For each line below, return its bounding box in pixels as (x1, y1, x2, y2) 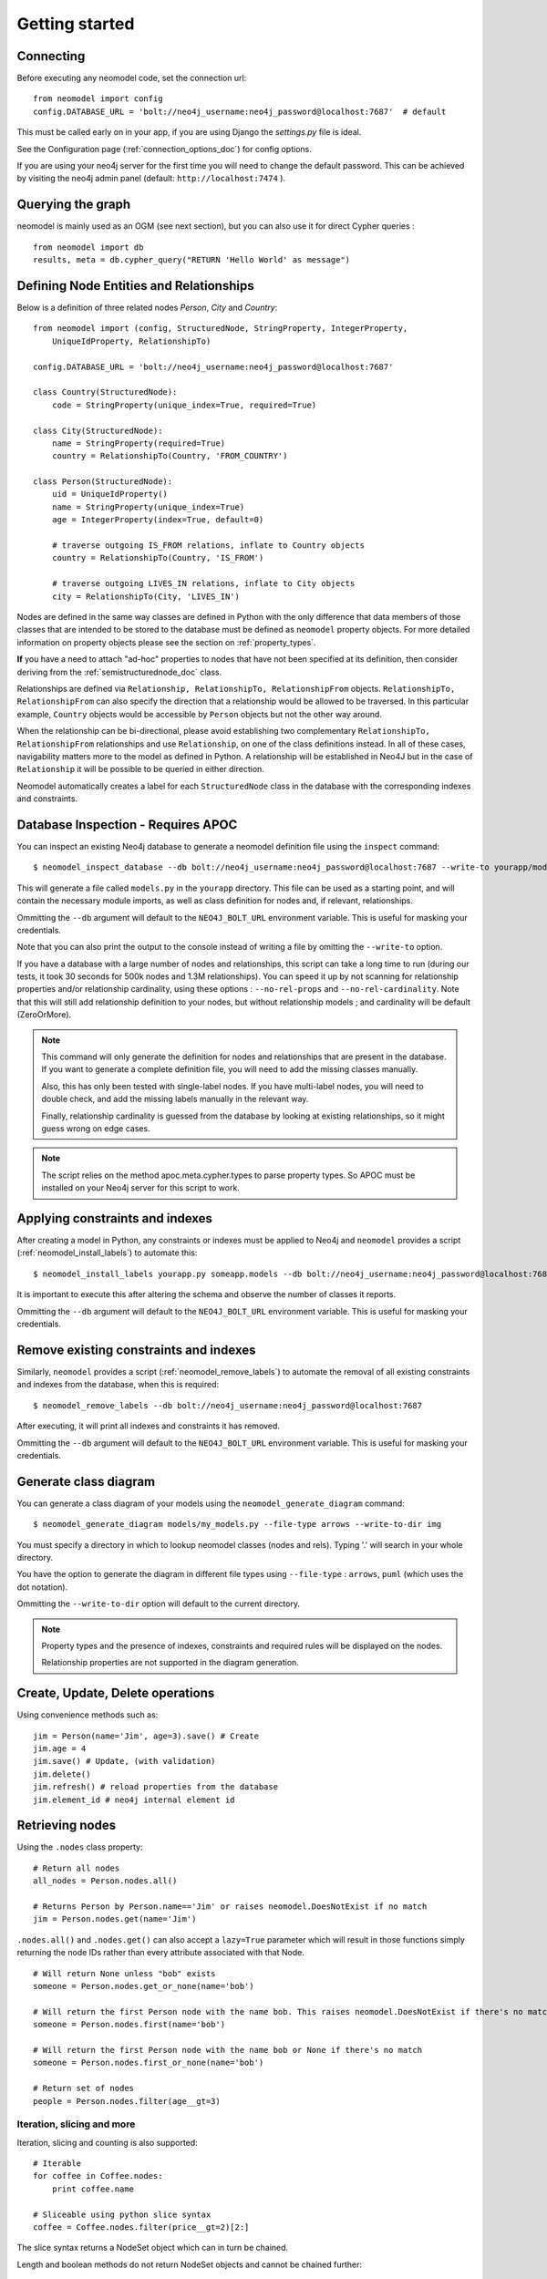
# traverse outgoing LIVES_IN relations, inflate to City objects (51, 579, 356, 589)
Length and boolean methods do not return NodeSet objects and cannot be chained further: (16, 2259, 363, 2270)
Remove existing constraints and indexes (16, 1342, 256, 1357)
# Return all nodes (33, 1862, 120, 1873)
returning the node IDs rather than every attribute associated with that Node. (16, 1947, 304, 1958)
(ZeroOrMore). (16, 1009, 72, 1020)
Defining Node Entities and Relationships (16, 278, 254, 294)
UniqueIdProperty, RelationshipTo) (51, 335, 212, 346)
